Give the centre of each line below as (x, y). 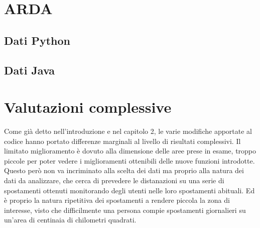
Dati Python (37, 40)
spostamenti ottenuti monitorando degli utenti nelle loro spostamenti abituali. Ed (129, 190)
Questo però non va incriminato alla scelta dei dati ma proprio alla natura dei (124, 170)
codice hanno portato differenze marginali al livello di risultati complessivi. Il (122, 141)
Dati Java (30, 70)
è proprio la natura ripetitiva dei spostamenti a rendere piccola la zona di (117, 200)
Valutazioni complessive (88, 107)
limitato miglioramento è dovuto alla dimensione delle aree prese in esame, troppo (130, 151)
